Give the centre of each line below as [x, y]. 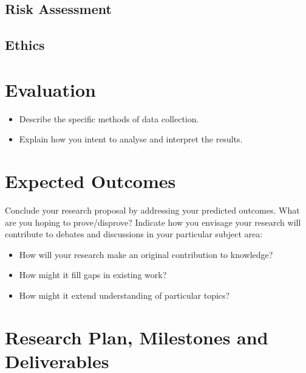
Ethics [25, 45]
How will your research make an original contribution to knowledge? [146, 254]
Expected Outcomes [90, 181]
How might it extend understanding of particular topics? [124, 295]
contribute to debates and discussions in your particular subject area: [134, 234]
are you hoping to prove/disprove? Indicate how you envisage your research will [153, 222]
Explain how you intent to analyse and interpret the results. [131, 139]
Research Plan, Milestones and [137, 337]
